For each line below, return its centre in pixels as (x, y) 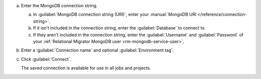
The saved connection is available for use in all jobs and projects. (86, 68)
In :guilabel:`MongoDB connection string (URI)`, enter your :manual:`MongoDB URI (115, 14)
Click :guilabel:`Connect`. (46, 59)
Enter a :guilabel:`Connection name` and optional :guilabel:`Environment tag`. (97, 50)
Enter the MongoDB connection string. (59, 6)
